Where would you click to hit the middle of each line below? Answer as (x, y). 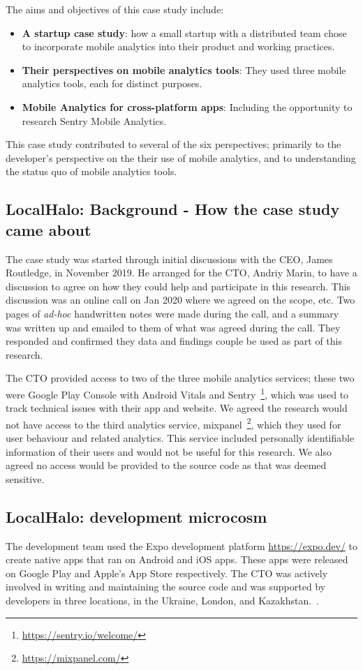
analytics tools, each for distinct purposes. (112, 83)
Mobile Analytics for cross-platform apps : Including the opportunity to (187, 106)
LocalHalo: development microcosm (136, 516)
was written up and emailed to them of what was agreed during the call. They (173, 327)
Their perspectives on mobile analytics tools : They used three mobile (184, 69)
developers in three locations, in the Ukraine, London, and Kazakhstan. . (162, 600)
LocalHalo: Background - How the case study (173, 209)
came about (49, 229)
